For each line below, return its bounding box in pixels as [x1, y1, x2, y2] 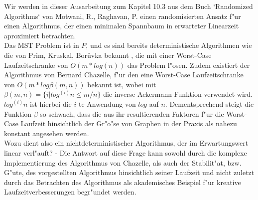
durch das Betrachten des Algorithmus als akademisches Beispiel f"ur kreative [4, 177, 241, 187]
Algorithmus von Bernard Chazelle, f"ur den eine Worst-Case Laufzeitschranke [4, 69, 244, 80]
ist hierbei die [30, 98, 72, 109]
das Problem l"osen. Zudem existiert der [127, 59, 250, 70]
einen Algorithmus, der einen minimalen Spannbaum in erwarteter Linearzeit [4, 20, 239, 31]
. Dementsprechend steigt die [165, 98, 254, 109]
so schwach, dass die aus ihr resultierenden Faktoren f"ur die [40, 108, 224, 119]
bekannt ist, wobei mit [87, 79, 156, 89]
